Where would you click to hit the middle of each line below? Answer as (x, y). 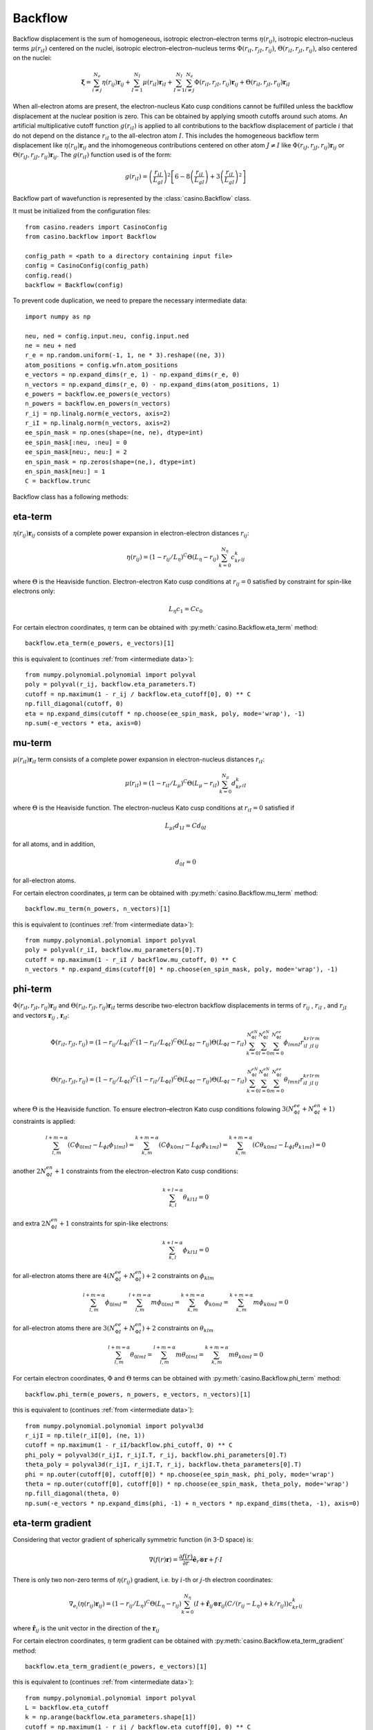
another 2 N (29, 1171)
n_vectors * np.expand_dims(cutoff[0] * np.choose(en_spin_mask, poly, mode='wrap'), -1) (182, 969)
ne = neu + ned (51, 345)
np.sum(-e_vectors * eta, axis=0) (83, 723)
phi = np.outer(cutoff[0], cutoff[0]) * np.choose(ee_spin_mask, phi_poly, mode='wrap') (180, 1474)
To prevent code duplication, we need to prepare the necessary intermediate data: (130, 300)
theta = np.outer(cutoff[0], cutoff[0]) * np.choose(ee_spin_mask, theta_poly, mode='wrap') (187, 1484)
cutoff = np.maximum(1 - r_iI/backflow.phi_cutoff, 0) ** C (129, 1445)
